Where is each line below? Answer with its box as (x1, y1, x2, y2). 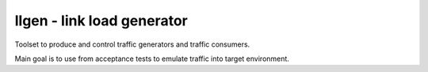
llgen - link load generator (14, 12, 188, 29)
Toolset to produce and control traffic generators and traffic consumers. (14, 40, 250, 49)
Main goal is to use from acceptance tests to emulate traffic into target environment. (14, 54, 289, 63)
